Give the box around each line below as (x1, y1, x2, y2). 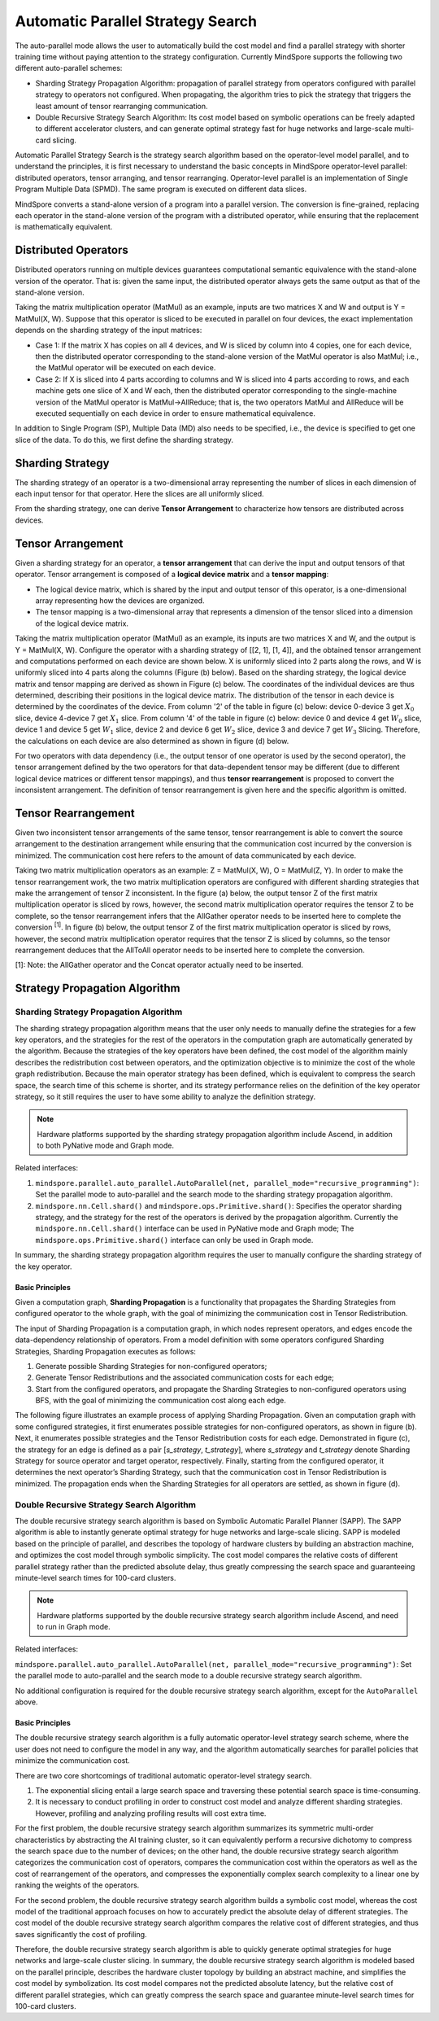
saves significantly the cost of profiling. (15, 1929, 147, 1939)
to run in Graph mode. (37, 1622, 111, 1632)
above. (15, 1697, 38, 1707)
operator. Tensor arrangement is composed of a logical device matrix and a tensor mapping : (15, 570, 329, 580)
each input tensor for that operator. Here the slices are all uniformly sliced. (15, 489, 264, 499)
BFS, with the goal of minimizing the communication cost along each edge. (35, 1396, 286, 1406)
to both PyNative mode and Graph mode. (37, 1140, 175, 1151)
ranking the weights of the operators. (15, 1880, 140, 1890)
